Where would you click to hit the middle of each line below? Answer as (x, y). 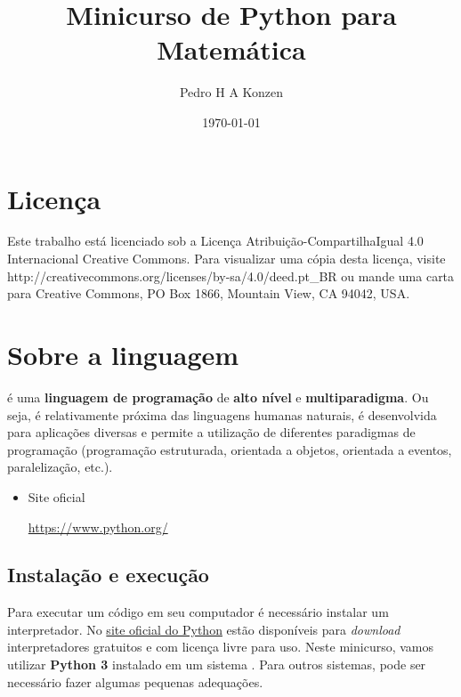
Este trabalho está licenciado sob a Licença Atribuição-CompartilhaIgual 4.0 (215, 241)
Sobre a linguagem (123, 354)
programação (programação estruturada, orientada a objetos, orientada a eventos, (230, 449)
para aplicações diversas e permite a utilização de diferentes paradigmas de (211, 432)
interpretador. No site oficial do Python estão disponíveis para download (204, 629)
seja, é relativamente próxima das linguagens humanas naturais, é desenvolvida (222, 414)
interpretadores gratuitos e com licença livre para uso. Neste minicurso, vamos (221, 647)
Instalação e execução (108, 575)
